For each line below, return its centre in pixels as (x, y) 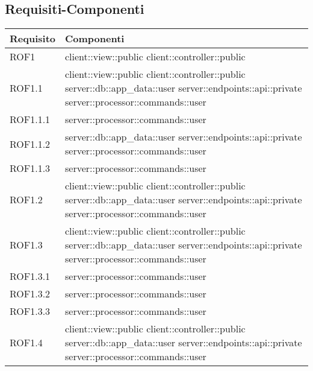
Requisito (33, 39)
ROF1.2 (26, 200)
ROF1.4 (26, 343)
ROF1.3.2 (30, 294)
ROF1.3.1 (30, 276)
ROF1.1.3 (30, 168)
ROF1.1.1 (30, 119)
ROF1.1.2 (30, 144)
